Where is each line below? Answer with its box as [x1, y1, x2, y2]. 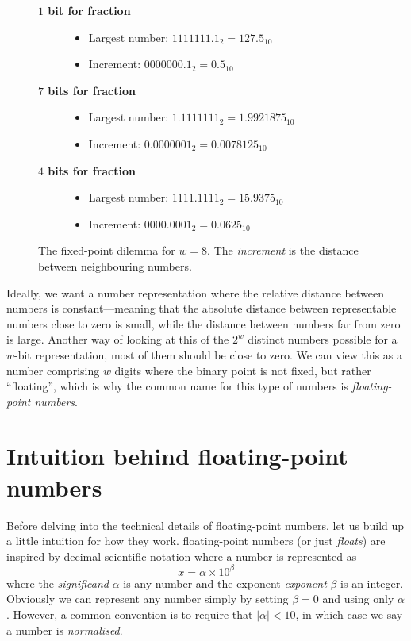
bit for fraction [48, 2, 131, 18]
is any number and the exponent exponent [123, 574, 327, 591]
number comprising [6, 362, 100, 378]
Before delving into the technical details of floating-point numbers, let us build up [6, 516, 405, 533]
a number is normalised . [6, 621, 123, 638]
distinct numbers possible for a [248, 331, 398, 347]
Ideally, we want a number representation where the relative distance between [6, 284, 384, 301]
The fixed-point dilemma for [38, 242, 175, 259]
